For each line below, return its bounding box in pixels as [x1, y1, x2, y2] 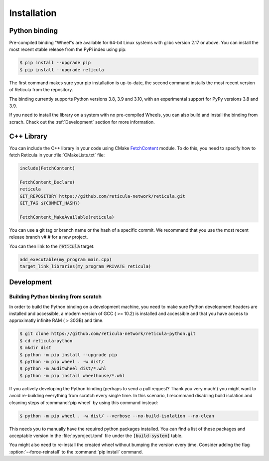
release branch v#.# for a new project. [9, 234, 88, 240]
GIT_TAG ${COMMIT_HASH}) [19, 200, 81, 206]
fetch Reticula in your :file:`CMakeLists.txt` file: [9, 152, 105, 158]
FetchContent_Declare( [19, 179, 75, 185]
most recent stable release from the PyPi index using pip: [9, 46, 127, 52]
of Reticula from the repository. [9, 87, 73, 93]
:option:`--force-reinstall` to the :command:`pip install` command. [9, 449, 143, 455]
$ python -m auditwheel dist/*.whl [19, 366, 107, 371]
